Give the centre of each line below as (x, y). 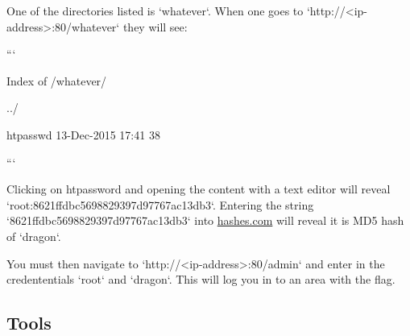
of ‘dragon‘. (34, 236)
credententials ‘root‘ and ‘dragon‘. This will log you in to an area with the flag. (201, 279)
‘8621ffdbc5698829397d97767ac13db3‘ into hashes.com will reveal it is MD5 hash (205, 220)
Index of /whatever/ (57, 80)
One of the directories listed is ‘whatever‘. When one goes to (155, 10)
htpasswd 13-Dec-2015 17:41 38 (83, 134)
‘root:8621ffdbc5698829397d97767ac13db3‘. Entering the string (160, 204)
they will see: (155, 26)
